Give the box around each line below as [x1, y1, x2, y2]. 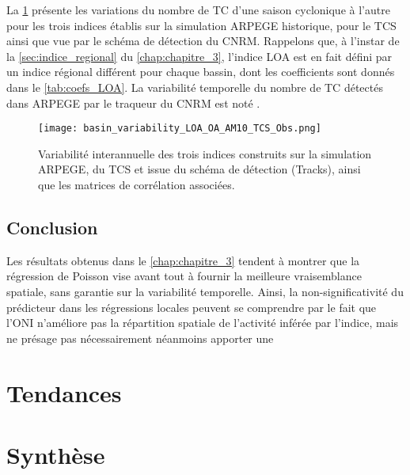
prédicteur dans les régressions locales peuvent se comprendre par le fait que [6, 298, 377, 315]
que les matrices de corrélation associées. [38, 177, 235, 192]
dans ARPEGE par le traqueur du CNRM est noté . [6, 94, 260, 111]
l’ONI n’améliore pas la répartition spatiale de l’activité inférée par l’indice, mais [6, 314, 399, 331]
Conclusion [6, 215, 98, 239]
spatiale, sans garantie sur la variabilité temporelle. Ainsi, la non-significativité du [6, 283, 404, 299]
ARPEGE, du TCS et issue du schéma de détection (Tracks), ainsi [38, 161, 361, 177]
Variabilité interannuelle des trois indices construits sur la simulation [38, 145, 372, 161]
